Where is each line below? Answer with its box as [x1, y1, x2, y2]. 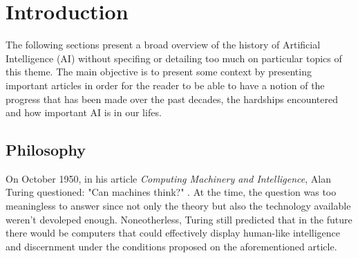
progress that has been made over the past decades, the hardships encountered [6, 91, 338, 106]
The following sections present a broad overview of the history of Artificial [6, 37, 321, 52]
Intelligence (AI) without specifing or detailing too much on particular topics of [6, 50, 342, 65]
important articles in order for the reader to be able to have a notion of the [6, 77, 325, 92]
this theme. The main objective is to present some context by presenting [6, 64, 312, 79]
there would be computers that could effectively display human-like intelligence [6, 225, 340, 240]
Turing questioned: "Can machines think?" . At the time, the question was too [6, 185, 337, 199]
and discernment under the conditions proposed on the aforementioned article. [6, 239, 337, 253]
